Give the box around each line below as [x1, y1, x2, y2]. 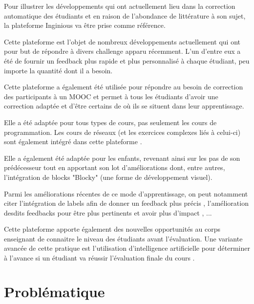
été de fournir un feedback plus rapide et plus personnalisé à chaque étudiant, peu [4, 55, 250, 65]
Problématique [4, 281, 105, 301]
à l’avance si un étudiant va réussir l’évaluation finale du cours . [4, 253, 195, 263]
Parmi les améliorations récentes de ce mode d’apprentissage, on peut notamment [4, 188, 248, 198]
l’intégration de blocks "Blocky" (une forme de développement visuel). [4, 172, 212, 182]
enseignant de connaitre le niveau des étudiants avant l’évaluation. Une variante [4, 233, 243, 243]
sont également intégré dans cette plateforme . [4, 136, 142, 147]
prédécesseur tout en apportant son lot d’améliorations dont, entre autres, [4, 162, 225, 173]
